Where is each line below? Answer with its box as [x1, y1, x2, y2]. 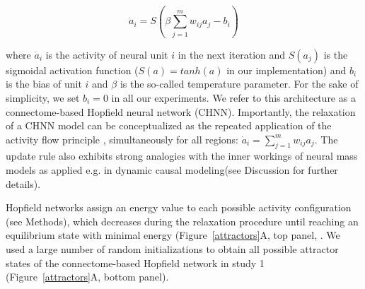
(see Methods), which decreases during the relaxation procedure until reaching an [6, 213, 359, 228]
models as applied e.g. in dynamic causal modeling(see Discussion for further [6, 163, 338, 177]
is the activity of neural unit [45, 47, 168, 61]
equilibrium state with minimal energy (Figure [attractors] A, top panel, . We [6, 228, 340, 242]
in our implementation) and [226, 62, 347, 77]
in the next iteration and [178, 47, 286, 61]
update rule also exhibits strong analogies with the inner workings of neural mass [6, 148, 358, 163]
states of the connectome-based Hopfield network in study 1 [6, 255, 265, 270]
